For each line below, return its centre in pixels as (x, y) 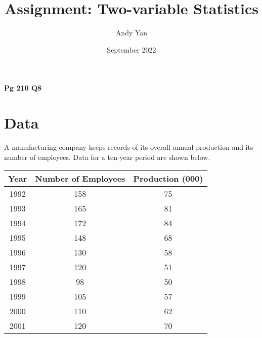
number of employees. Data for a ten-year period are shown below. (107, 157)
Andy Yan (132, 33)
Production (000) (168, 179)
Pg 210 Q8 (23, 88)
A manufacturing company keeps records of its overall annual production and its (129, 147)
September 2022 (132, 49)
